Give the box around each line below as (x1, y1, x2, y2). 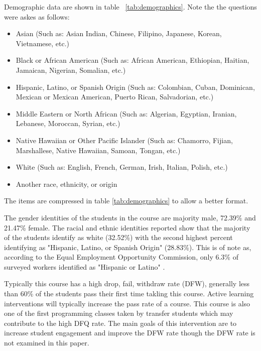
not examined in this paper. (4, 337, 89, 348)
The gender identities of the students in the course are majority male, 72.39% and (4, 212, 256, 222)
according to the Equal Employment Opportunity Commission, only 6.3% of (4, 252, 238, 262)
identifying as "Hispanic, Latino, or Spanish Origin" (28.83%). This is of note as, (4, 242, 251, 252)
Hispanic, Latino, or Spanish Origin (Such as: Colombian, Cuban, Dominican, (16, 81, 255, 92)
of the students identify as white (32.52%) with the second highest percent (4, 232, 233, 243)
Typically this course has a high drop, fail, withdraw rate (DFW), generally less (4, 278, 250, 289)
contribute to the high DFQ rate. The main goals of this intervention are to (4, 317, 237, 328)
